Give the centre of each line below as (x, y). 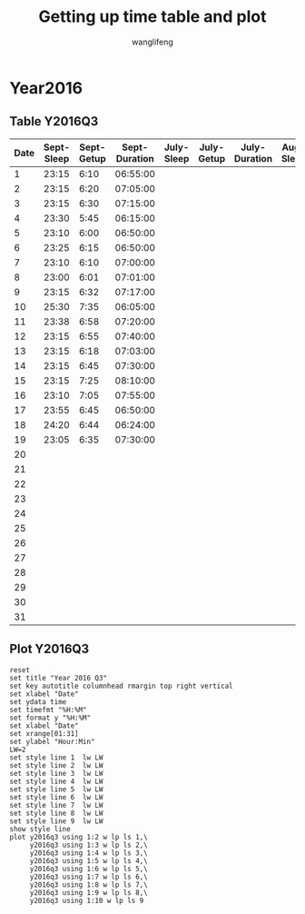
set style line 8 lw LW (56, 813)
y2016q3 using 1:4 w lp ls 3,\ (89, 853)
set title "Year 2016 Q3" (58, 678)
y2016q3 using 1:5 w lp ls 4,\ (89, 860)
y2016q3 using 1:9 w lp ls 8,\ (89, 892)
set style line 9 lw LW (56, 821)
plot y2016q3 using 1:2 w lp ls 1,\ (79, 837)
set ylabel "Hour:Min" (52, 741)
